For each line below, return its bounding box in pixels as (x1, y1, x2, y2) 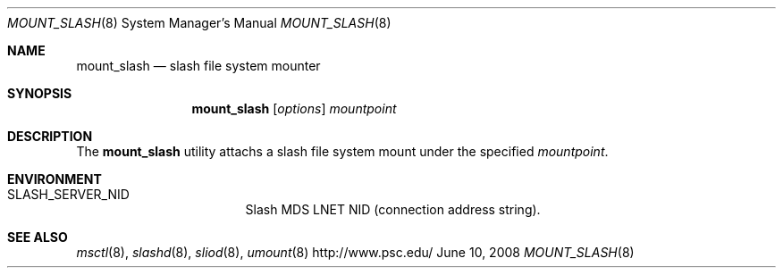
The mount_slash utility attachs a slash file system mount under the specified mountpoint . (76, 144, 609, 159)
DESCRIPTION (7, 129, 93, 144)
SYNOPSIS (7, 86, 72, 101)
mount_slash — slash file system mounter (76, 58, 321, 73)
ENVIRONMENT (7, 171, 102, 187)
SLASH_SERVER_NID (7, 187, 130, 202)
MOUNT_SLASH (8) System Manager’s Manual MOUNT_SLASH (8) (7, 15, 391, 30)
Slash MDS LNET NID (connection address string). (245, 202, 541, 217)
